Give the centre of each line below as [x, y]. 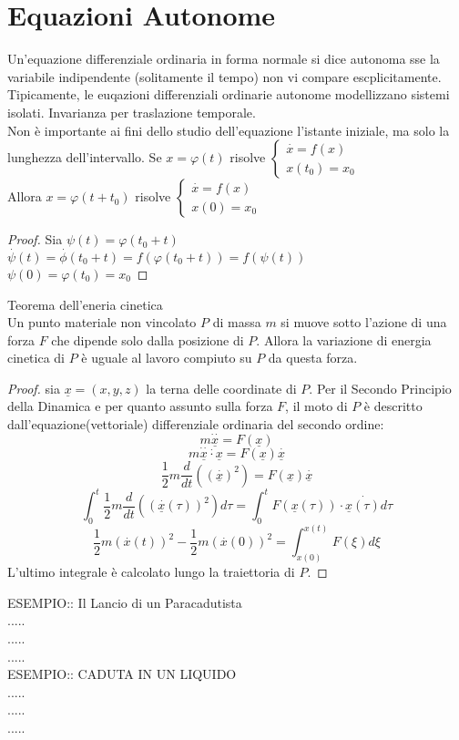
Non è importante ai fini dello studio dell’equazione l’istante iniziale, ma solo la [229, 130]
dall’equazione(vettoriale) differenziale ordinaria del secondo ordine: [196, 424]
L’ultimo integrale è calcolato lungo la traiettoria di [151, 572]
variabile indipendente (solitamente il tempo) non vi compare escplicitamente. [224, 76]
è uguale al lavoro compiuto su [167, 358]
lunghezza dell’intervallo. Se [85, 157]
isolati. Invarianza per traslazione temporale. [132, 112]
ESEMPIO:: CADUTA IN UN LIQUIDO [122, 674]
